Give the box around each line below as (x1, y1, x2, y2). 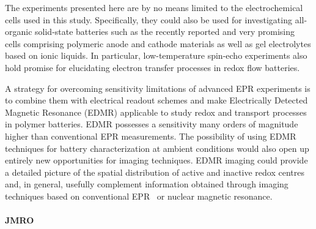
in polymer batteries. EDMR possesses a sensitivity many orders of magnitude (5, 118, 298, 130)
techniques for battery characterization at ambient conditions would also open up (5, 141, 309, 154)
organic (5, 25, 32, 38)
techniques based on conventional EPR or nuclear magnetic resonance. (5, 189, 273, 202)
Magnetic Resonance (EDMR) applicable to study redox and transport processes (5, 105, 307, 118)
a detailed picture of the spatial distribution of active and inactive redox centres (5, 165, 305, 178)
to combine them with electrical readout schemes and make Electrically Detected (5, 94, 308, 107)
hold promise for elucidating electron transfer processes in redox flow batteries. (5, 61, 300, 73)
